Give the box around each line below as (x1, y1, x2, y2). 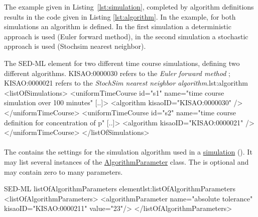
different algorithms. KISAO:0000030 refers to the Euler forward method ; (4, 67, 230, 78)
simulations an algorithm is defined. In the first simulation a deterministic (4, 21, 231, 32)
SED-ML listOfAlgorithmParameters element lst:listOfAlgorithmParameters (4, 183, 235, 194)
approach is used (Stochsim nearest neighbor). (4, 41, 146, 51)
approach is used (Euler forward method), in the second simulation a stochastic (4, 31, 248, 41)
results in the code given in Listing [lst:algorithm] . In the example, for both (4, 11, 236, 22)
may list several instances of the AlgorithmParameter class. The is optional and (4, 156, 249, 167)
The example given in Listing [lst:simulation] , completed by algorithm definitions (4, 2, 254, 12)
